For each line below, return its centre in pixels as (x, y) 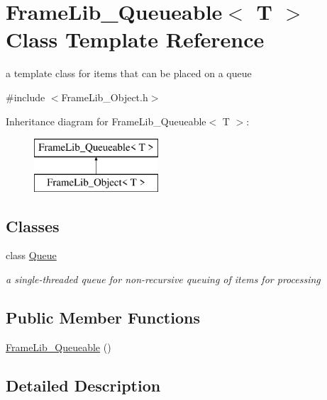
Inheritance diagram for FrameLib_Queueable (106, 121)
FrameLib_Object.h (105, 97)
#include (26, 97)
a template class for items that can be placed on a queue (129, 73)
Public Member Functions (103, 318)
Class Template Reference (135, 39)
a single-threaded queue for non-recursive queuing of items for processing (163, 279)
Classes (33, 225)
